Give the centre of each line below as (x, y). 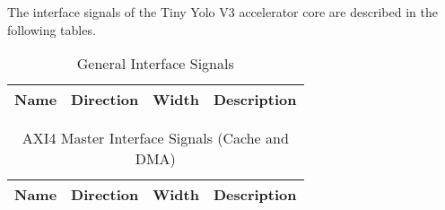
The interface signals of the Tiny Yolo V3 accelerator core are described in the (222, 12)
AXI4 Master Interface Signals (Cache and (155, 138)
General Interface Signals (155, 64)
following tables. (52, 29)
